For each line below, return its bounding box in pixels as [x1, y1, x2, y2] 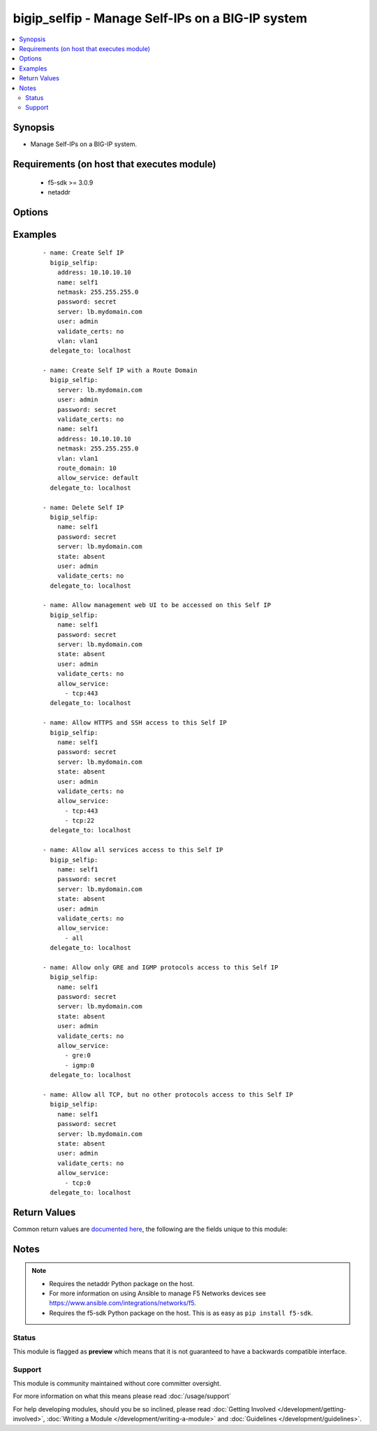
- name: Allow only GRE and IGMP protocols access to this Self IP [43, 963, 279, 971]
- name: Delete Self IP [43, 504, 124, 511]
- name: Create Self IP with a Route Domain [43, 366, 198, 374]
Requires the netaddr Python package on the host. [49, 1279, 195, 1288]
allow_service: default [57, 474, 139, 482]
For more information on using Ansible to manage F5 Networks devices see [49, 1289, 267, 1297]
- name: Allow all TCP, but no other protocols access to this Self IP [43, 1091, 293, 1098]
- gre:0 [64, 1051, 91, 1060]
